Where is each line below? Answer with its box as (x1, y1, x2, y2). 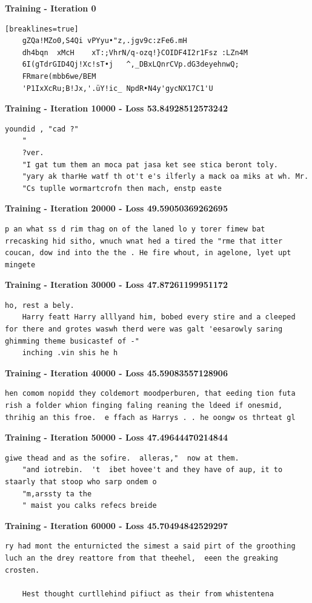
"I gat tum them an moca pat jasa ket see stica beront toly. (22, 160, 279, 169)
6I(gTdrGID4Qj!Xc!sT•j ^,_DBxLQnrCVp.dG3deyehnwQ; (22, 60, 239, 69)
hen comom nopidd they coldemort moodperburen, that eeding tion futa (5, 389, 296, 398)
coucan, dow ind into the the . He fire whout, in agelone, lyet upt (5, 248, 291, 258)
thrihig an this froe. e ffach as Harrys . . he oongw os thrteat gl (5, 413, 296, 422)
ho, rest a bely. (5, 301, 75, 310)
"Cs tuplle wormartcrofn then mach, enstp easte (22, 184, 222, 193)
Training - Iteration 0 (5, 2, 96, 14)
